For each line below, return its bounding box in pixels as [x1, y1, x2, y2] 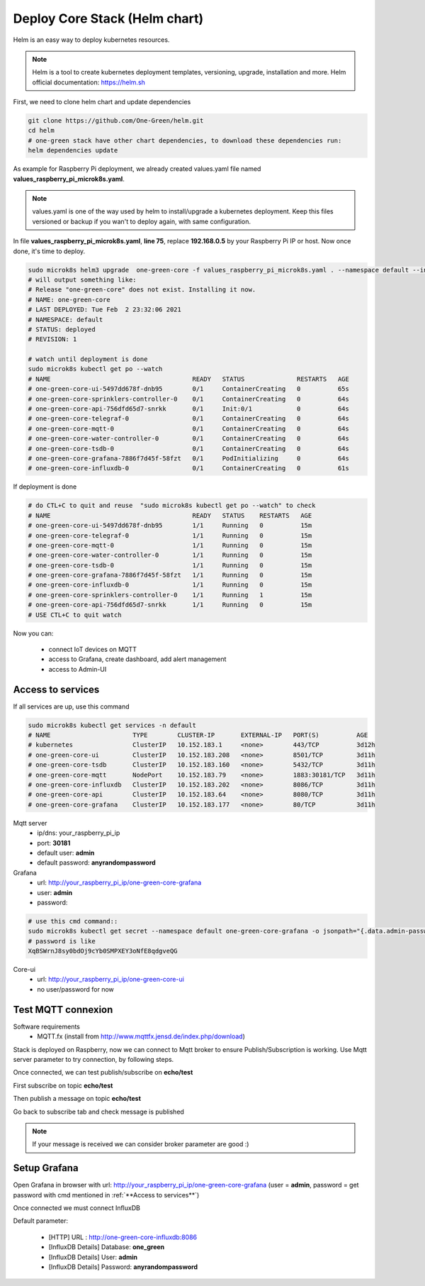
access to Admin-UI [48, 665, 107, 673]
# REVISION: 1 [28, 336, 77, 343]
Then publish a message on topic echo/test [13, 1094, 142, 1103]
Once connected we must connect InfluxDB [13, 1203, 141, 1212]
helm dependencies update [28, 146, 118, 155]
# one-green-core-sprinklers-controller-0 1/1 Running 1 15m [28, 591, 312, 599]
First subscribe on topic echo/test [13, 1081, 113, 1090]
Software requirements [13, 1022, 81, 1031]
